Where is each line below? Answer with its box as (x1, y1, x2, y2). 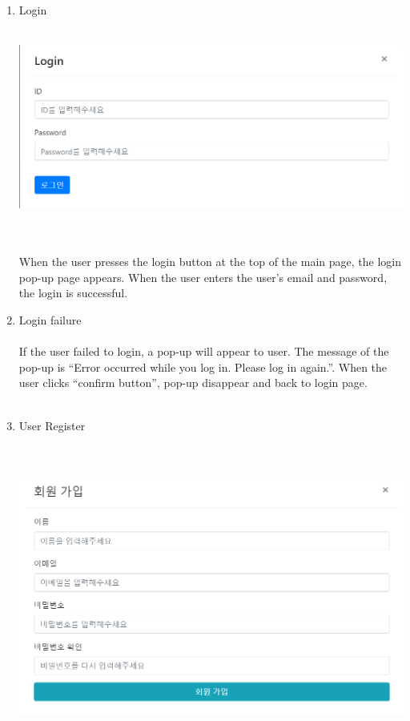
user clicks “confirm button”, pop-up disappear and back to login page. (18, 374, 368, 391)
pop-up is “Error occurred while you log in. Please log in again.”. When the (18, 358, 388, 375)
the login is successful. (18, 284, 128, 301)
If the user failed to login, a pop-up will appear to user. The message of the (18, 343, 389, 360)
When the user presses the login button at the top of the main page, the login (18, 253, 401, 270)
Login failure (18, 312, 82, 328)
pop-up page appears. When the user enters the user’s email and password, (18, 268, 388, 285)
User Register (18, 417, 86, 433)
